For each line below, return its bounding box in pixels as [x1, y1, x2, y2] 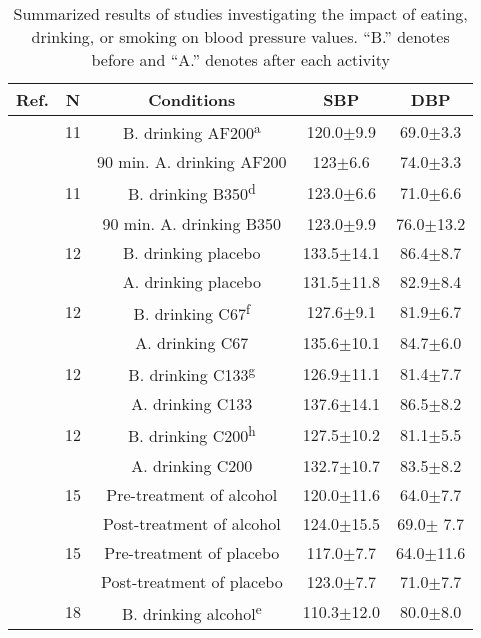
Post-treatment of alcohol [102, 511, 281, 535]
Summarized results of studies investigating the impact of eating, [13, 2, 468, 25]
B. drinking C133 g [128, 359, 256, 387]
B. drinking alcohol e [122, 598, 262, 625]
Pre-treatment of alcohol [106, 482, 278, 506]
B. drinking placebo [122, 240, 261, 264]
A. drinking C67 [135, 330, 249, 354]
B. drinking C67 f [133, 298, 250, 325]
